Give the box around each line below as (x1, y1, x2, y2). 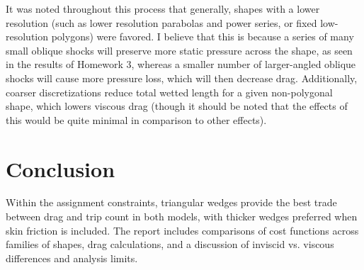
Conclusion (6, 154, 115, 183)
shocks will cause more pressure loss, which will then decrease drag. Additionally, (6, 70, 358, 85)
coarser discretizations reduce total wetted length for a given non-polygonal (6, 84, 333, 99)
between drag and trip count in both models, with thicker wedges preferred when (6, 209, 358, 224)
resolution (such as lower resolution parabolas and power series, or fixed (6, 15, 317, 30)
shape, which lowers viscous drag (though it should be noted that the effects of (6, 99, 348, 113)
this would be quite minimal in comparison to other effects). (6, 112, 267, 127)
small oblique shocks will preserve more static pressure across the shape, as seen (6, 43, 353, 57)
